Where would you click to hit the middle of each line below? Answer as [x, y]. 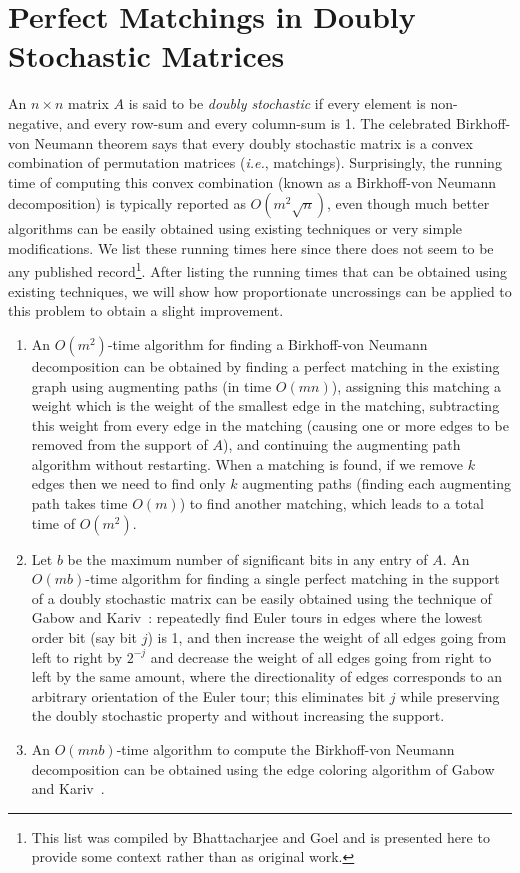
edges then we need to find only [128, 483]
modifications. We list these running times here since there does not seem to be [251, 247]
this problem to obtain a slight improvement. [146, 310]
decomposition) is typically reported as [127, 203]
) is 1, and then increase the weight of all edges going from [327, 637]
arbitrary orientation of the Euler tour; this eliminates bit [208, 695]
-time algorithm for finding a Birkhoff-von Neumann [267, 343]
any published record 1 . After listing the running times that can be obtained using [258, 270]
